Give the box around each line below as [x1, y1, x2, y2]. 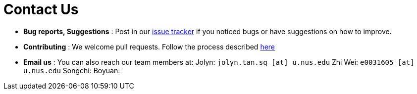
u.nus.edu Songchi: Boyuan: [23, 66, 120, 75]
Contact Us [3, 1, 79, 18]
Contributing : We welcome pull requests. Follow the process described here [23, 42, 275, 51]
